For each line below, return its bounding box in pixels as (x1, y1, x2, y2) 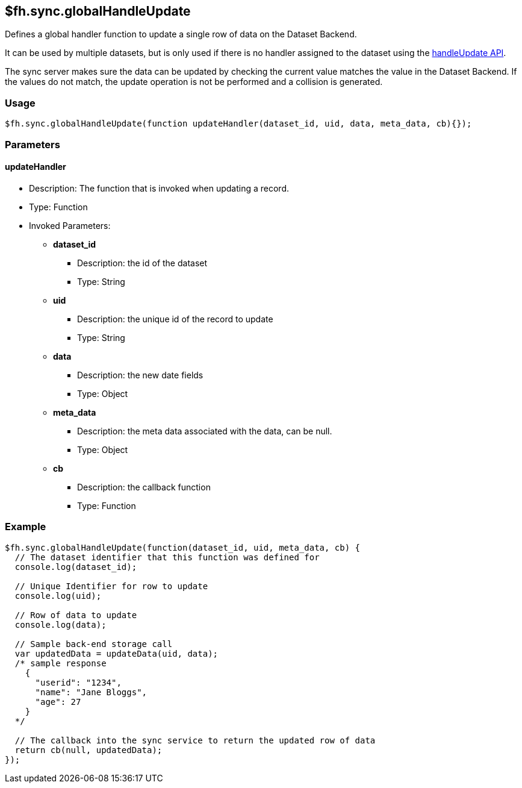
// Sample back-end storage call (14, 639, 173, 649)
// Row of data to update (14, 610, 137, 620)
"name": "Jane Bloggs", (35, 687, 148, 697)
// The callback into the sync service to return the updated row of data (14, 735, 376, 745)
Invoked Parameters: (29, 220, 111, 231)
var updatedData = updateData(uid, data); (14, 648, 219, 658)
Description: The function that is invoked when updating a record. (29, 183, 289, 193)
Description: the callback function (77, 481, 211, 492)
